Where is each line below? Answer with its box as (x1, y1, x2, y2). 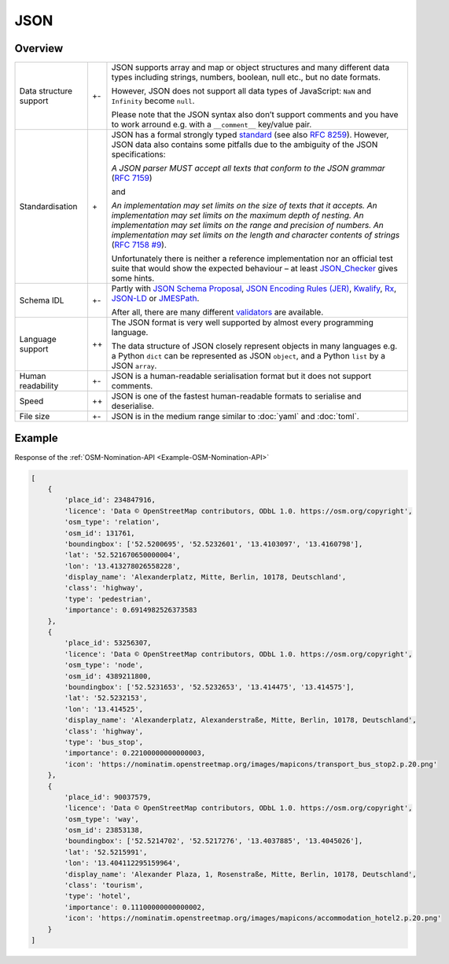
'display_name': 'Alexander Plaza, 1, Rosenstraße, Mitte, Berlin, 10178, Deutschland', (64, 870, 417, 878)
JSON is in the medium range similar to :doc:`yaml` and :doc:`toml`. (111, 411, 359, 422)
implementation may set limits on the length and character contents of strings (111, 230, 400, 241)
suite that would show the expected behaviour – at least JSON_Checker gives (111, 263, 399, 274)
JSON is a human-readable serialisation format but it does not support (111, 370, 372, 381)
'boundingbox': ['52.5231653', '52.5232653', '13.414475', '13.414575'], (64, 683, 355, 691)
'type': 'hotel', (64, 892, 131, 900)
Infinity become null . (111, 95, 195, 106)
